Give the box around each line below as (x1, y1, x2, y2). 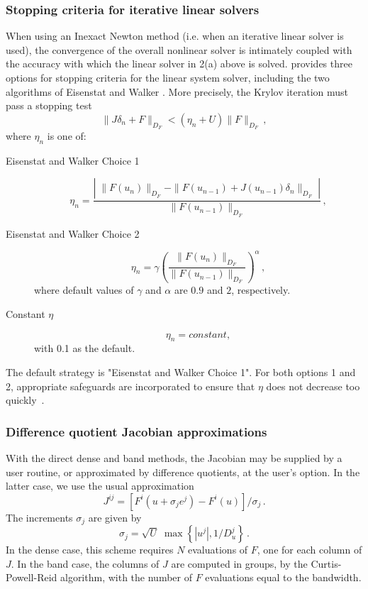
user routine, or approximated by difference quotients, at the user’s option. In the (6, 464, 360, 479)
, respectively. (231, 282, 291, 297)
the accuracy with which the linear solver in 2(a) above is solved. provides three (6, 56, 352, 71)
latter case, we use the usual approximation (6, 478, 194, 493)
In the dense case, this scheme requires (6, 542, 174, 557)
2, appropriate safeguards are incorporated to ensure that (6, 378, 255, 393)
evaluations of (188, 542, 248, 557)
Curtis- (311, 556, 342, 571)
